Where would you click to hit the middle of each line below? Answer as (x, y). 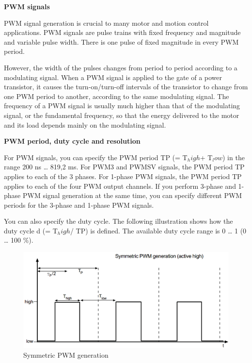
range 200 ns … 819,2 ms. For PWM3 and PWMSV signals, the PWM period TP (124, 167)
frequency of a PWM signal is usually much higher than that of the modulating (122, 106)
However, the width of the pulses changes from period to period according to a (121, 67)
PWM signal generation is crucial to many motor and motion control (106, 23)
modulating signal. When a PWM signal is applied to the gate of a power (113, 77)
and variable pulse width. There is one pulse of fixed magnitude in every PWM (121, 41)
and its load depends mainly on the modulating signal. (85, 124)
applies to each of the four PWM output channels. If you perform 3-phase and (120, 186)
